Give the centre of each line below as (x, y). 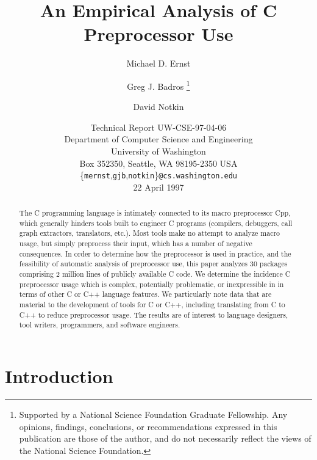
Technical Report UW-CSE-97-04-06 (158, 127)
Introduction (59, 376)
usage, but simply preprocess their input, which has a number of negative (136, 243)
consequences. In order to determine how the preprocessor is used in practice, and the (155, 253)
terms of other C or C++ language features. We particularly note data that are (145, 294)
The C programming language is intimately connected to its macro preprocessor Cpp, (155, 213)
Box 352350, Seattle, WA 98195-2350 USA (158, 163)
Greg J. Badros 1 (158, 85)
